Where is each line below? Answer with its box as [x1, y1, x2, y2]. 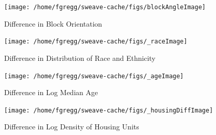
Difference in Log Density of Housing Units [4, 121, 139, 132]
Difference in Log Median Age [4, 87, 98, 98]
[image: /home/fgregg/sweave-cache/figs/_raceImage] [4, 38, 187, 46]
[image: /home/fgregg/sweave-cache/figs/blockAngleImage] [4, 4, 206, 11]
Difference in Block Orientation [4, 18, 102, 29]
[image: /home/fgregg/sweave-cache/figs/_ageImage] [4, 72, 184, 80]
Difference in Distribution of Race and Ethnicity [4, 52, 156, 63]
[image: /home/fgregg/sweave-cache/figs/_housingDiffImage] [4, 106, 213, 114]
